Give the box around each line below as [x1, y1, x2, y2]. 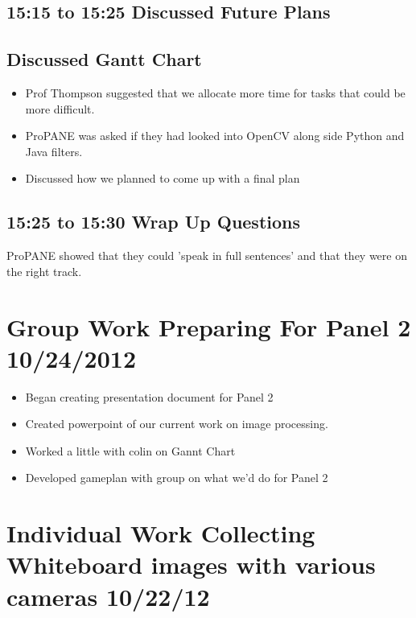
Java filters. [25, 142, 83, 159]
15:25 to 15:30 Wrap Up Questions [6, 209, 301, 234]
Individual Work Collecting [6, 517, 315, 550]
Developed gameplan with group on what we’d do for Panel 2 [25, 469, 328, 486]
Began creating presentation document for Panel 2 [25, 388, 274, 405]
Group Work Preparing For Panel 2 [6, 310, 411, 343]
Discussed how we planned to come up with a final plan [25, 170, 300, 187]
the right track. [6, 262, 82, 279]
